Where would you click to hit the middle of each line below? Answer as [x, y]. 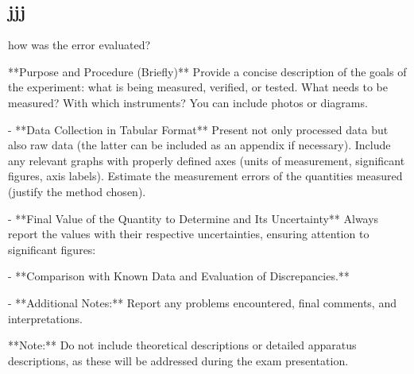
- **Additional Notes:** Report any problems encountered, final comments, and [202, 302]
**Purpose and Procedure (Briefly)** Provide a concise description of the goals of [207, 71]
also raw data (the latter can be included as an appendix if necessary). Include [199, 145]
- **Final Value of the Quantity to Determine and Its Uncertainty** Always [193, 218]
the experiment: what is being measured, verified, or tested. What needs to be [198, 87]
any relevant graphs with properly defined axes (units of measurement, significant [207, 160]
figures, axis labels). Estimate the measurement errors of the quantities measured [205, 176]
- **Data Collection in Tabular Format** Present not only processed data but [198, 129]
